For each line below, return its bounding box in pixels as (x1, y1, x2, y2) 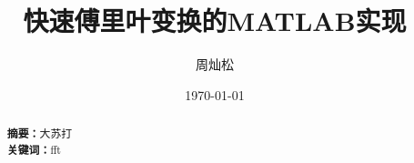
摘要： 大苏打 (6, 126, 73, 142)
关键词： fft (6, 141, 61, 158)
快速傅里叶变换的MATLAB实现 (23, 2, 407, 39)
